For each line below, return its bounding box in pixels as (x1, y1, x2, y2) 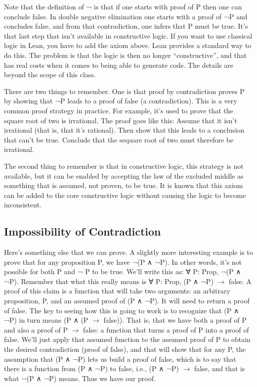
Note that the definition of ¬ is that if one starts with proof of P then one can (4, 1, 242, 11)
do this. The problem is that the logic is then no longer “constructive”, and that (4, 49, 247, 60)
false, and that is (194, 363, 245, 374)
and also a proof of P (4, 324, 68, 335)
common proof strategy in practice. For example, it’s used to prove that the (4, 105, 233, 115)
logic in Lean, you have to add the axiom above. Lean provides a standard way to (4, 40, 252, 50)
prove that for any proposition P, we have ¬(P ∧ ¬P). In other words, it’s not (4, 256, 242, 267)
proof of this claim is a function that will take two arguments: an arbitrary (4, 286, 230, 296)
